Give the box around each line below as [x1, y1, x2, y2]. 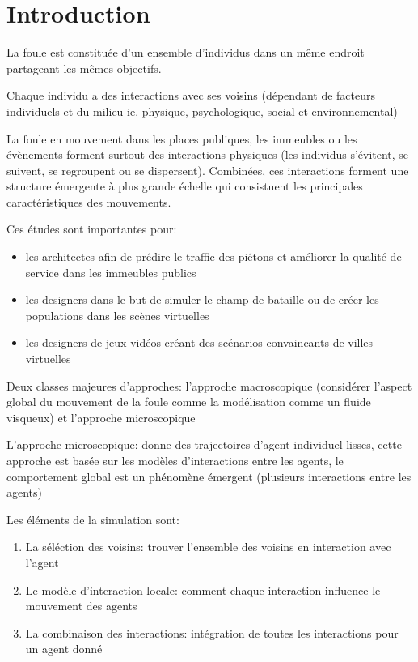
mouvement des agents [25, 597, 137, 614]
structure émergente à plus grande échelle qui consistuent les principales [6, 177, 363, 194]
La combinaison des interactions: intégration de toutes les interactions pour [25, 624, 399, 641]
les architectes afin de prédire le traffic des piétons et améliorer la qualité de [25, 248, 402, 265]
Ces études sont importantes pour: [6, 220, 177, 237]
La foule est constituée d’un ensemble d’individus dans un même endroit [6, 44, 365, 61]
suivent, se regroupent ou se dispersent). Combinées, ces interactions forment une [6, 161, 409, 178]
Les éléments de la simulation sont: [6, 510, 179, 527]
